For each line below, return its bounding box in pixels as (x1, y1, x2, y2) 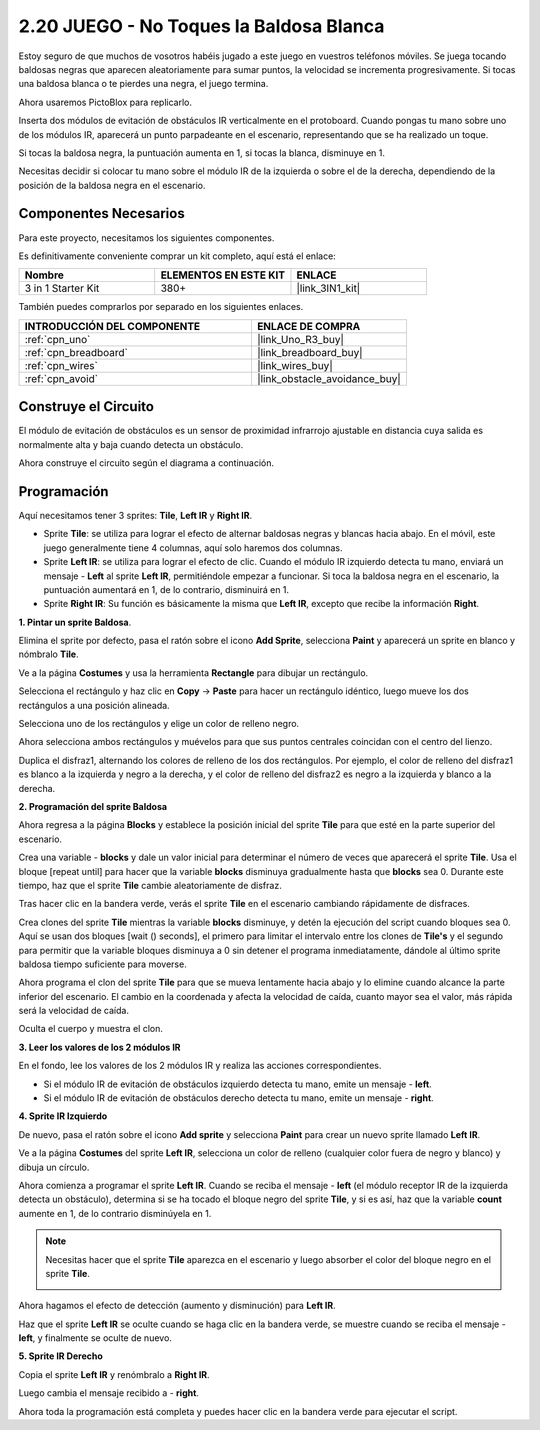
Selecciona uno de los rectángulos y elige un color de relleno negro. (18, 718, 300, 730)
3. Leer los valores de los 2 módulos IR (18, 1041, 181, 1053)
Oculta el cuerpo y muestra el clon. (18, 1023, 164, 1035)
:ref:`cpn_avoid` (24, 371, 99, 385)
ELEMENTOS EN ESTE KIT (160, 268, 285, 282)
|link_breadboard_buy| (256, 345, 364, 359)
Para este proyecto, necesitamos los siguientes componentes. (18, 231, 275, 244)
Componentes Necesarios (18, 205, 185, 222)
